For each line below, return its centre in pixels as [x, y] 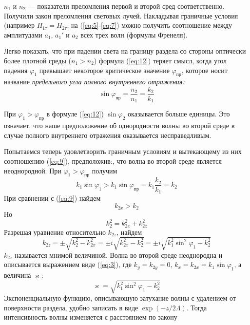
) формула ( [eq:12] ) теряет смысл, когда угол [160, 60]
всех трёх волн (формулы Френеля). [134, 34]
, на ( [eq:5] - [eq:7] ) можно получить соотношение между [150, 25]
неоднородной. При [33, 170]
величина [18, 275]
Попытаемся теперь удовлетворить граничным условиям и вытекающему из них [123, 151]
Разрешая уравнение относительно [55, 232]
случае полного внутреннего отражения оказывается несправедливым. [108, 135]
